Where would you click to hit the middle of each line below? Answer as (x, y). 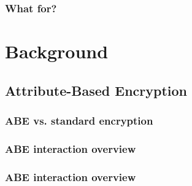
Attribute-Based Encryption (96, 90)
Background (57, 51)
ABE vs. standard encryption (79, 120)
